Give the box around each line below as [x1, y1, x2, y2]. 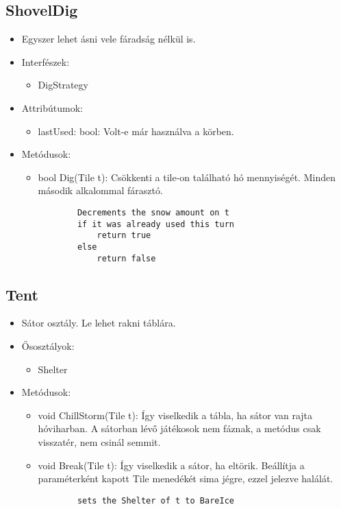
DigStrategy [38, 78, 88, 92]
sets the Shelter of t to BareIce [77, 495, 234, 506]
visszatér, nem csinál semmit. [38, 435, 161, 449]
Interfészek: [21, 54, 70, 69]
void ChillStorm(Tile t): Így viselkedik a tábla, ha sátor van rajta [38, 407, 313, 422]
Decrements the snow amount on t [77, 207, 229, 217]
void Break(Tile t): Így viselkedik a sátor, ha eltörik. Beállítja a [38, 458, 305, 472]
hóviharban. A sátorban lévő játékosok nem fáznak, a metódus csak [38, 421, 321, 436]
